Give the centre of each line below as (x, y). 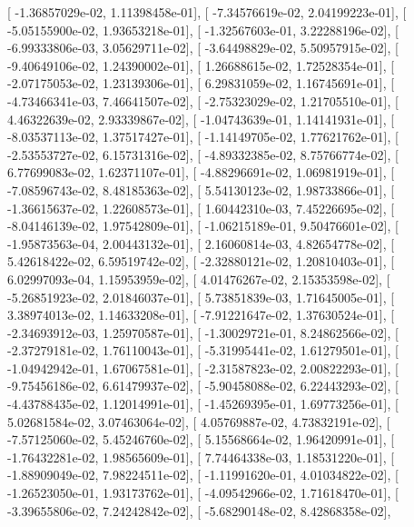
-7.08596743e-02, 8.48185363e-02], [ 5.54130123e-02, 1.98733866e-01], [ (201, 189)
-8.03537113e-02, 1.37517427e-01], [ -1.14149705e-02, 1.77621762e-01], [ (203, 137)
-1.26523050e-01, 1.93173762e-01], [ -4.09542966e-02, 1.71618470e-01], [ (203, 493)
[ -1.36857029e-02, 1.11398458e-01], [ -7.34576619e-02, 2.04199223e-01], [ (207, 12)
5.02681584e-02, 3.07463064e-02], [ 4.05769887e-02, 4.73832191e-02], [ (199, 421)
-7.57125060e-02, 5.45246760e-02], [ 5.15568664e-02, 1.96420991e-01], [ (201, 439)
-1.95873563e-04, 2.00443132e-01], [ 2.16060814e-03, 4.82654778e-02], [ (201, 243)
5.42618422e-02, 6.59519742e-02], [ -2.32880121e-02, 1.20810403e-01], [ (201, 261)
